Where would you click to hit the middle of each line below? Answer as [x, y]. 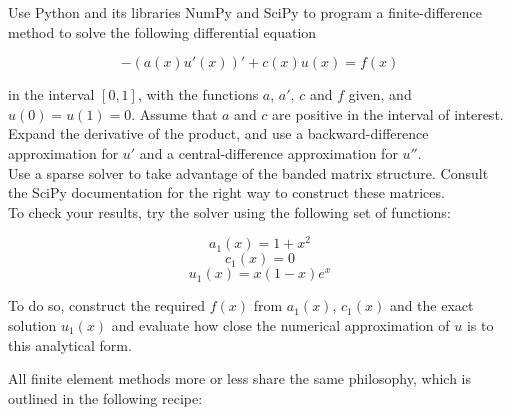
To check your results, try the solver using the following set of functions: [229, 211]
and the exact [431, 305]
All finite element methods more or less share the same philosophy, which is [239, 378]
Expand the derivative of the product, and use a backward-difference [218, 133]
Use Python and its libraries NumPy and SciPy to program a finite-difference [245, 12]
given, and [380, 94]
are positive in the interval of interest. [388, 113]
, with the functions [198, 94]
